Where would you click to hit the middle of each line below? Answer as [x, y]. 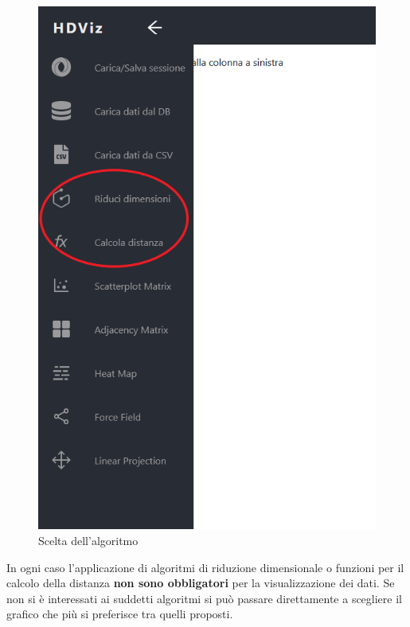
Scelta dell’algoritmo [88, 540]
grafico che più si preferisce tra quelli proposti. [120, 614]
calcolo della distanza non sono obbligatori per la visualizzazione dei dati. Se [201, 583]
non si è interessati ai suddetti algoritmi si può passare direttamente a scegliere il [204, 598]
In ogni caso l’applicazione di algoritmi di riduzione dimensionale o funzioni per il [205, 567]
